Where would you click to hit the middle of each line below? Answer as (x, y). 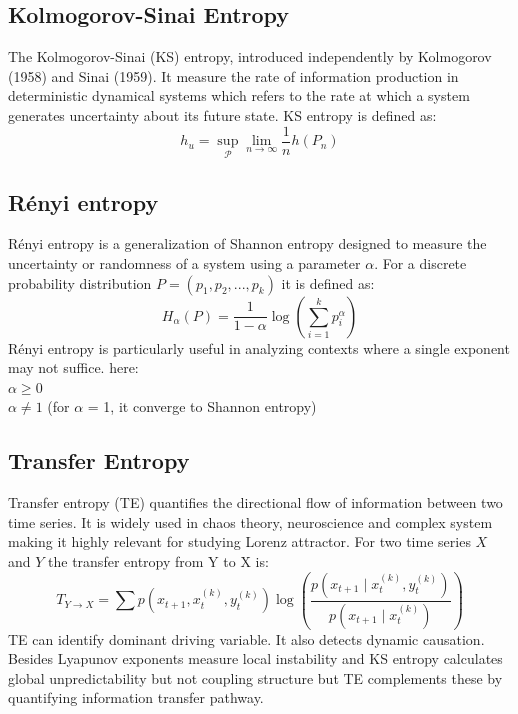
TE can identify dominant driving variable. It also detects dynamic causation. (246, 638)
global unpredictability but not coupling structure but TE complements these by (255, 677)
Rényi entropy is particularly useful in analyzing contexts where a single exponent (259, 347)
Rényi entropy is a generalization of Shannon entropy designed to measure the (247, 243)
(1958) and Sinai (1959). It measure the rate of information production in (233, 75)
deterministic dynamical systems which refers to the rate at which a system (239, 95)
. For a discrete (420, 263)
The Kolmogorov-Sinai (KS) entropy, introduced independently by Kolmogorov (250, 56)
